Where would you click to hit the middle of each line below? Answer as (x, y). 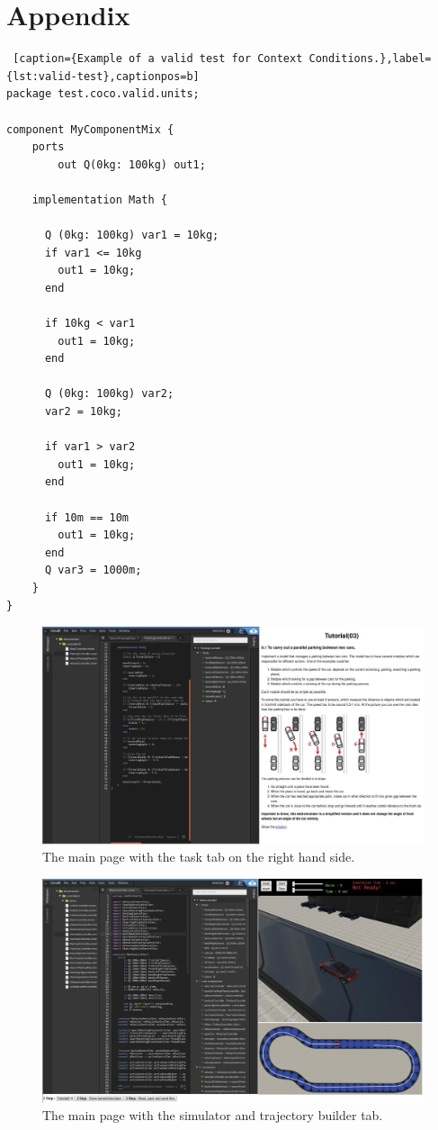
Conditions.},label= (370, 59)
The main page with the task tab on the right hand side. (199, 857)
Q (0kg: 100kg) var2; (109, 394)
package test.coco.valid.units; (103, 94)
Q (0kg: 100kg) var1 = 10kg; (132, 235)
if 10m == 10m (87, 517)
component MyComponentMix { (90, 129)
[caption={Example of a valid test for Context (158, 59)
